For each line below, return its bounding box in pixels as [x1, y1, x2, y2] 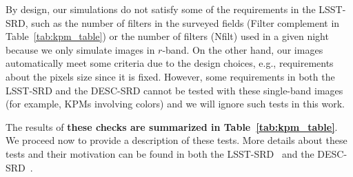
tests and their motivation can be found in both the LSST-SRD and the [6, 146, 314, 160]
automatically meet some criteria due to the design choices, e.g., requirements [6, 56, 334, 70]
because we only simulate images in [6, 42, 155, 56]
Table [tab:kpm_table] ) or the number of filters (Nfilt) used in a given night [6, 29, 329, 43]
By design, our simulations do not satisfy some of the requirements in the [6, 2, 316, 16]
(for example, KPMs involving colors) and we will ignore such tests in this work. [6, 96, 345, 111]
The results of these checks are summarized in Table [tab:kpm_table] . [6, 119, 338, 134]
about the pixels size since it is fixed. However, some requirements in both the [6, 69, 335, 83]
